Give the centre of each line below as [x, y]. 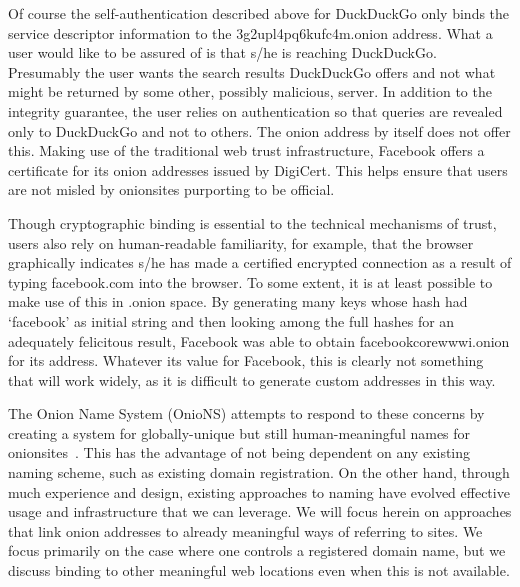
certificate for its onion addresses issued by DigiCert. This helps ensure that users [258, 169]
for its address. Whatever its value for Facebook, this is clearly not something [246, 360]
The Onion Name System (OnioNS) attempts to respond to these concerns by [246, 413]
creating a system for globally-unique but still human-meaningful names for [239, 432]
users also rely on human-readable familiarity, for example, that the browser [241, 242]
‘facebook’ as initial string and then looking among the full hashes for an [231, 320]
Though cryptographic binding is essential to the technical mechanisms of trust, [252, 222]
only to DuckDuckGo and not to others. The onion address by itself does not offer [259, 130]
